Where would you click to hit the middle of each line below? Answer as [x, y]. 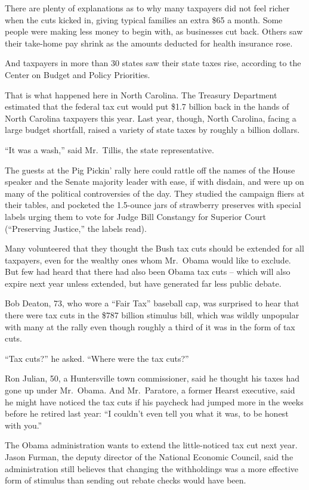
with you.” [24, 425]
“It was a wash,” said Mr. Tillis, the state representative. [109, 149]
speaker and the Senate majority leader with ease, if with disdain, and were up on [154, 182]
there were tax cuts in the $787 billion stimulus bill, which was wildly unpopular [152, 315]
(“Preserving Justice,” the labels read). [76, 228]
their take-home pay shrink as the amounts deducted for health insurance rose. [149, 43]
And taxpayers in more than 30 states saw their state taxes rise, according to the [153, 63]
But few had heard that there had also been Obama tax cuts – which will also [148, 272]
